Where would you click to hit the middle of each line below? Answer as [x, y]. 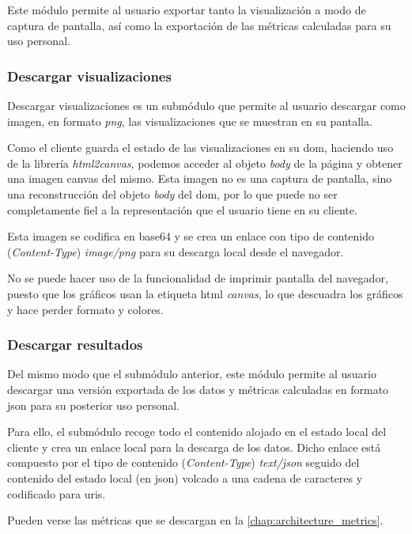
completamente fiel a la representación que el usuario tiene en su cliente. [182, 209]
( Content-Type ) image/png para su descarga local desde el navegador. [176, 251]
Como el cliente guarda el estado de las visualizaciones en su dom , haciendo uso [200, 148]
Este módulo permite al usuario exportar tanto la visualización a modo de [187, 9]
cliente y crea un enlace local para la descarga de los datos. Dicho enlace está [194, 447]
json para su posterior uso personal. [93, 405]
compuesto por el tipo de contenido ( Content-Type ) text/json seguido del [183, 462]
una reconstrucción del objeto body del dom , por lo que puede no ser [172, 193]
